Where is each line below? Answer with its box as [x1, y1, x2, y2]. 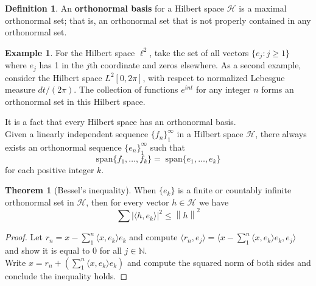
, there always [255, 127, 307, 140]
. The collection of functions [74, 83, 178, 96]
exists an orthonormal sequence [5, 140, 122, 153]
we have [198, 195, 229, 208]
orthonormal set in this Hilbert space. [5, 95, 146, 107]
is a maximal [239, 2, 287, 14]
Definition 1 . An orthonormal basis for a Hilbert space [5, 2, 225, 14]
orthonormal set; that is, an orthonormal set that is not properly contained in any [5, 13, 311, 26]
